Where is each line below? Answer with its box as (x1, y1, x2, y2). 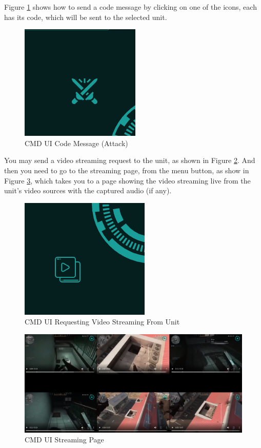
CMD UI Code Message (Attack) (25, 137, 128, 148)
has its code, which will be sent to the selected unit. (4, 11, 167, 22)
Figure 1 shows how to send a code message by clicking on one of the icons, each (4, 2, 257, 12)
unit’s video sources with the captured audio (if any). (4, 185, 172, 196)
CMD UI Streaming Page (25, 434, 104, 445)
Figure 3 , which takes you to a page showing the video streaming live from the (4, 175, 251, 186)
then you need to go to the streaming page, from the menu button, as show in (4, 165, 249, 175)
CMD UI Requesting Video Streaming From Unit (25, 316, 180, 327)
